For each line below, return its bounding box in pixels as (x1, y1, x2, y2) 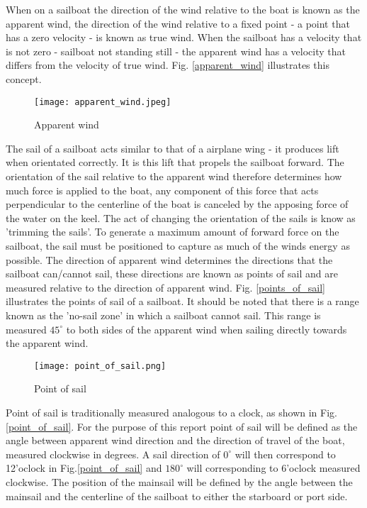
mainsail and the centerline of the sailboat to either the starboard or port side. (6, 488, 348, 503)
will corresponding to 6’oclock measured (186, 460, 361, 475)
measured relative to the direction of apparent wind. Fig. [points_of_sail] (6, 280, 325, 294)
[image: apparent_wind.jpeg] (34, 96, 171, 107)
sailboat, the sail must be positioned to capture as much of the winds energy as (6, 238, 350, 253)
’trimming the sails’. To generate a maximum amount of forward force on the (6, 224, 339, 239)
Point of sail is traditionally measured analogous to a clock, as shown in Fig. (6, 404, 337, 419)
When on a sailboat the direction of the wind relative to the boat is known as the (6, 2, 360, 16)
